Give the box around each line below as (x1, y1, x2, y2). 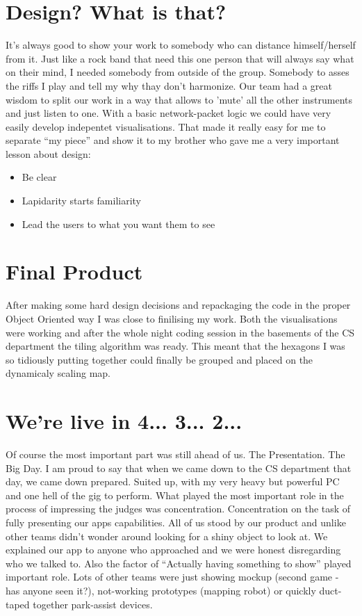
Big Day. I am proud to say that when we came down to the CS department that (6, 460, 352, 475)
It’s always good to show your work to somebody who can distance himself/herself (6, 38, 356, 52)
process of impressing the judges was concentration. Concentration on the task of (6, 501, 351, 516)
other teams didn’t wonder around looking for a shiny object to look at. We (6, 528, 328, 543)
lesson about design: (6, 146, 91, 161)
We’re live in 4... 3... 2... (6, 407, 242, 435)
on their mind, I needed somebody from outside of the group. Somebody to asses (6, 65, 349, 79)
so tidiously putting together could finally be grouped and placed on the (6, 352, 313, 366)
